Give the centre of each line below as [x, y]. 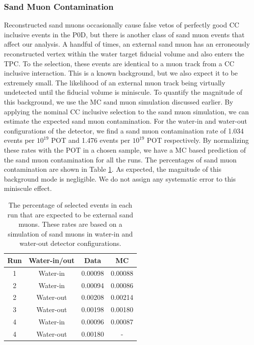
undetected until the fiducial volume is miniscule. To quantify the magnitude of [123, 92]
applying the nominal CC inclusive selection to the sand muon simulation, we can [127, 111]
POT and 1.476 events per [91, 140]
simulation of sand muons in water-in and [70, 233]
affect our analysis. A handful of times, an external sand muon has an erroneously [127, 44]
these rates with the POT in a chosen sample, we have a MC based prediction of [125, 149]
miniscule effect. [28, 188]
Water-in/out [52, 260]
